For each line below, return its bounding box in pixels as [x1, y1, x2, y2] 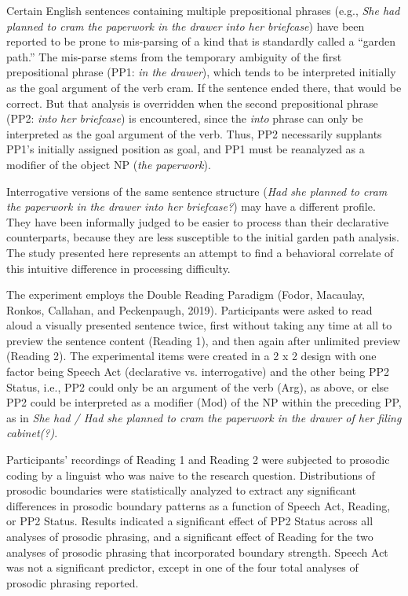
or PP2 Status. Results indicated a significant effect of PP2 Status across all [6, 513, 373, 529]
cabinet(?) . [6, 425, 58, 441]
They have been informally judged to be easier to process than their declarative [6, 213, 389, 230]
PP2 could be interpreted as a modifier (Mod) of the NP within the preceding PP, [6, 394, 402, 410]
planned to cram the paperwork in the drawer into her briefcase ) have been [6, 17, 365, 34]
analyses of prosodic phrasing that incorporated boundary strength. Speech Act [6, 543, 388, 560]
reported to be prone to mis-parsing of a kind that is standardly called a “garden [6, 33, 396, 50]
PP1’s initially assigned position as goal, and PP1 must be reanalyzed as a [6, 141, 365, 157]
